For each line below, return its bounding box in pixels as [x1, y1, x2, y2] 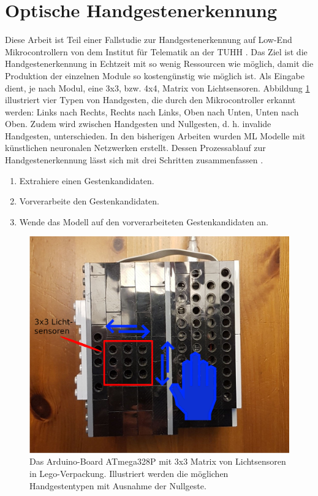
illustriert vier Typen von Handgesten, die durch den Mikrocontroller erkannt [5, 93, 296, 106]
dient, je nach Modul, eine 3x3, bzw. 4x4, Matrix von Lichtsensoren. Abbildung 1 [5, 81, 310, 94]
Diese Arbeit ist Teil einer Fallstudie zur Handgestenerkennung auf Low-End [5, 33, 292, 46]
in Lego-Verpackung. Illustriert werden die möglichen [29, 467, 229, 479]
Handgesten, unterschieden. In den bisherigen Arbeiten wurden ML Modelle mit [5, 129, 306, 142]
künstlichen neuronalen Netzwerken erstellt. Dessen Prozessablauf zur [5, 141, 266, 154]
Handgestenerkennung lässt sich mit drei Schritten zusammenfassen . [5, 153, 263, 166]
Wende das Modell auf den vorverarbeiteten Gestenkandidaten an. [19, 215, 268, 228]
